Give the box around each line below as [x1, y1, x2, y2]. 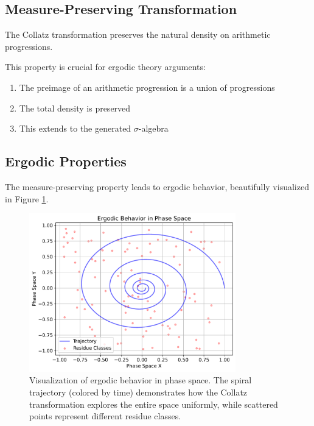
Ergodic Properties [5, 152, 127, 171]
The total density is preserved [19, 101, 131, 114]
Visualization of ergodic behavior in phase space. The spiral [29, 374, 252, 386]
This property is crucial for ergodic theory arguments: [5, 60, 206, 73]
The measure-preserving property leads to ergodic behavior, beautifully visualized [5, 180, 309, 193]
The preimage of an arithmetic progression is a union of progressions [19, 80, 275, 93]
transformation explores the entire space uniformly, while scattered [29, 397, 278, 410]
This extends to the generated [19, 122, 131, 135]
